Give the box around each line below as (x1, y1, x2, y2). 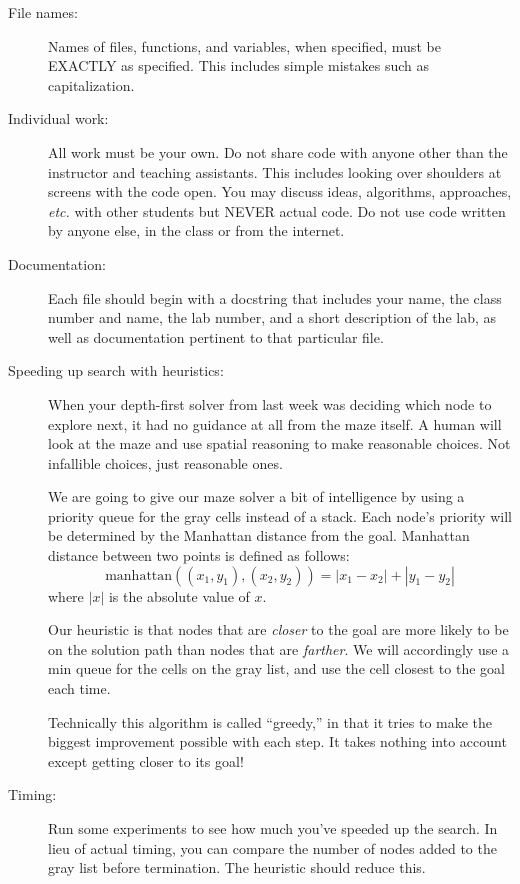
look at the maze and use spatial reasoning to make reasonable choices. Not (48, 433, 511, 454)
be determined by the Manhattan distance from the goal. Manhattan (48, 525, 470, 546)
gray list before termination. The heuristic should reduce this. (48, 857, 426, 878)
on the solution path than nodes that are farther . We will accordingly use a (48, 638, 510, 659)
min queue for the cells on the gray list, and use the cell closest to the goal (48, 658, 505, 679)
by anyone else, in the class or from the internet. (48, 220, 345, 241)
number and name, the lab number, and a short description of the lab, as (48, 307, 497, 328)
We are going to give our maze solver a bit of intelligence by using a (48, 486, 465, 507)
